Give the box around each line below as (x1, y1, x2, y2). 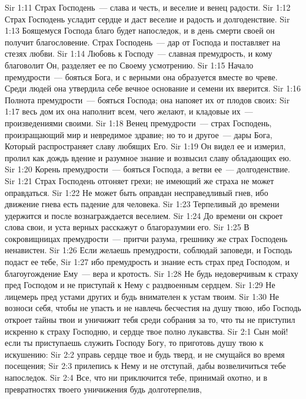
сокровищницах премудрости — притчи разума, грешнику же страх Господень (5, 232, 288, 244)
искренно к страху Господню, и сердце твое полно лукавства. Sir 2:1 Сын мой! (5, 325, 288, 337)
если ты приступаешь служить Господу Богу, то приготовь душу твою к (5, 336, 264, 349)
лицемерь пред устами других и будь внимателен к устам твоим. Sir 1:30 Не (5, 290, 280, 302)
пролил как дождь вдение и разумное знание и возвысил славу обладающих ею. (5, 151, 291, 163)
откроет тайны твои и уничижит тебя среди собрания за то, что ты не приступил (5, 313, 295, 326)
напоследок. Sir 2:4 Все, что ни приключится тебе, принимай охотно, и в (5, 371, 268, 383)
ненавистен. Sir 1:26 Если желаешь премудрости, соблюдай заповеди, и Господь (5, 244, 292, 256)
